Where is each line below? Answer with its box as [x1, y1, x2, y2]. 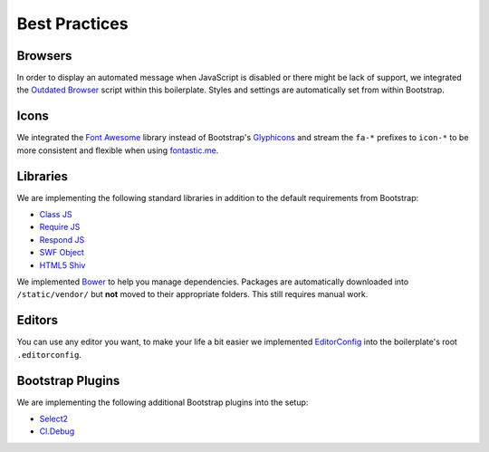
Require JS [39, 222, 81, 233]
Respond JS [39, 234, 85, 245]
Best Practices [16, 14, 129, 34]
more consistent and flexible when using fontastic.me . [16, 145, 219, 156]
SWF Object [39, 247, 85, 258]
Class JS [39, 209, 72, 220]
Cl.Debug [39, 426, 75, 437]
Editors [16, 313, 59, 328]
